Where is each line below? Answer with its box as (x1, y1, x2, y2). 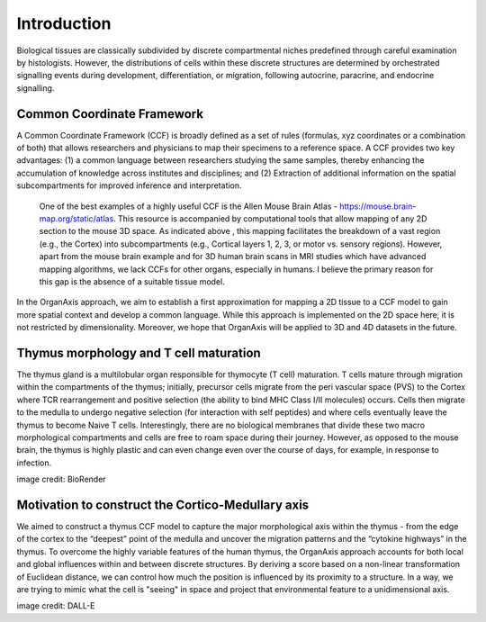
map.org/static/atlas (39, 212, 114, 224)
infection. (16, 457, 52, 468)
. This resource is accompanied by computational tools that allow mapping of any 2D (112, 212, 427, 224)
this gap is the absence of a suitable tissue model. (39, 275, 225, 287)
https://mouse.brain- (338, 201, 417, 212)
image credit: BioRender (16, 473, 107, 485)
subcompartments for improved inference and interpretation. (16, 180, 242, 191)
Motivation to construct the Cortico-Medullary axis (16, 497, 310, 512)
